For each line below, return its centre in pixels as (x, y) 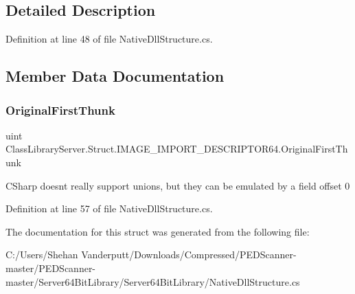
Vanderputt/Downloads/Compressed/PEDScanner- (189, 255)
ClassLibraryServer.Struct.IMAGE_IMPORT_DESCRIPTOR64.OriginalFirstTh (177, 149)
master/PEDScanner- (51, 268)
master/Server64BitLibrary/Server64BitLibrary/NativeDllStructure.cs (153, 281)
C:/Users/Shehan (42, 255)
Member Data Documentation (115, 76)
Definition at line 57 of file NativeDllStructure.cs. (109, 208)
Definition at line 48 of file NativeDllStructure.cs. (109, 39)
